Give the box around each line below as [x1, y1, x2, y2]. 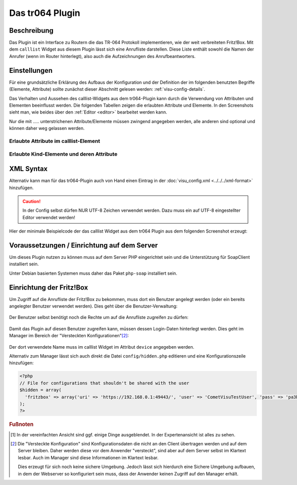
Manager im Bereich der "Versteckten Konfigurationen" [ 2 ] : [9, 333, 129, 339]
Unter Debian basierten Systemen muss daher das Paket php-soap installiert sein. [9, 270, 178, 276]
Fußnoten [9, 421, 34, 428]
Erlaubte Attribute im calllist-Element [9, 137, 100, 144]
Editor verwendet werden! [22, 214, 75, 220]
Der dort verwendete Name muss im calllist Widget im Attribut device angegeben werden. [9, 344, 195, 350]
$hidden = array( [19, 387, 62, 393]
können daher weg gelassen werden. [9, 125, 85, 131]
